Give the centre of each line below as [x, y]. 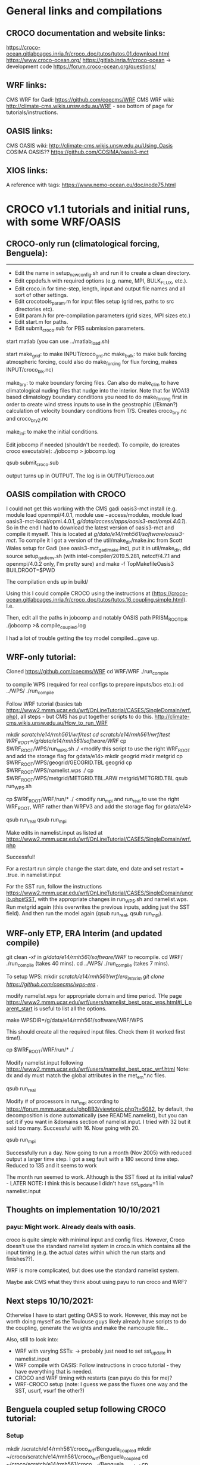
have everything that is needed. [54, 1372]
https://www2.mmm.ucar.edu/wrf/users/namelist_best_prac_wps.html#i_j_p [99, 1002]
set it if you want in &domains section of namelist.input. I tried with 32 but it [99, 1122]
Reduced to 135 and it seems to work [51, 1165]
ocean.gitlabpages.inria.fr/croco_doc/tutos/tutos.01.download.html [88, 54]
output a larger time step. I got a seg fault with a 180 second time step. [93, 1159]
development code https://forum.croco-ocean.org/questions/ [81, 66]
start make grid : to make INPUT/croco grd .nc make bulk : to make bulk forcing [96, 355]
